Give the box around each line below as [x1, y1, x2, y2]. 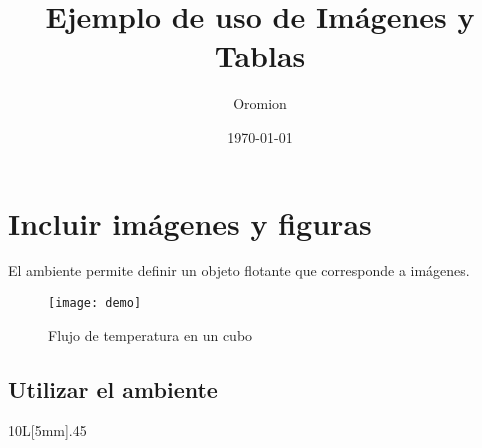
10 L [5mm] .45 [8, 420, 87, 441]
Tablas [214, 35, 306, 76]
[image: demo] [48, 296, 142, 311]
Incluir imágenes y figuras [8, 202, 372, 243]
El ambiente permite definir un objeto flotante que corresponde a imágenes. [8, 260, 470, 281]
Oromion [233, 93, 287, 114]
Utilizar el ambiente [8, 373, 218, 404]
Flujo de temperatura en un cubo [48, 324, 253, 345]
